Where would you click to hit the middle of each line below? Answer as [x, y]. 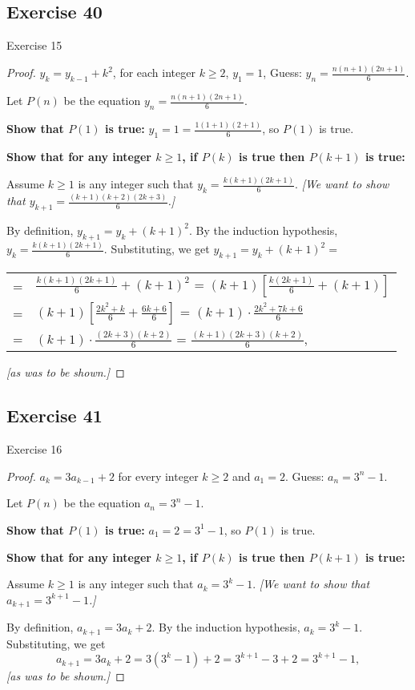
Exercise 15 [34, 45]
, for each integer [154, 73]
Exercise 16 [34, 449]
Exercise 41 [54, 416]
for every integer [158, 476]
